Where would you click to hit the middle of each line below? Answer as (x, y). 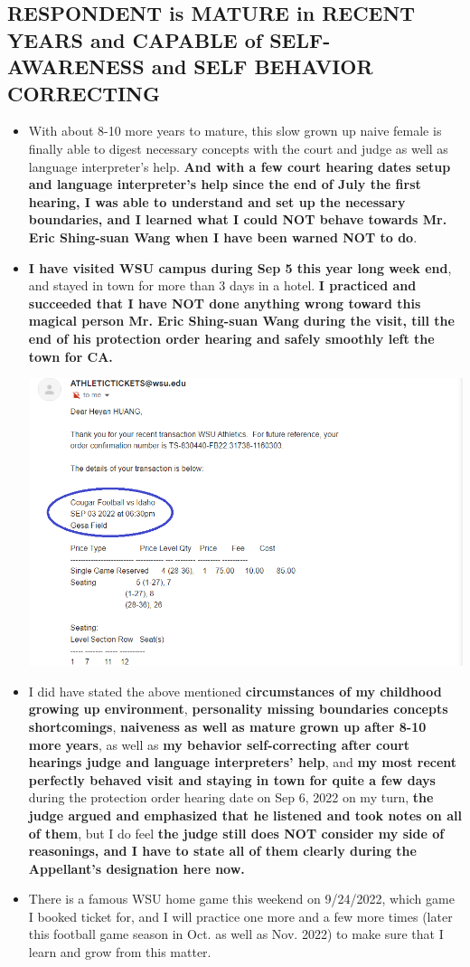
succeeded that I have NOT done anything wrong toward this (225, 303)
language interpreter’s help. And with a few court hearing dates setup (240, 166)
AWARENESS (76, 66)
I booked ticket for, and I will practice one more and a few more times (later (240, 916)
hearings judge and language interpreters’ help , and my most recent (243, 762)
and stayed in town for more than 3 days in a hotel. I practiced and (222, 285)
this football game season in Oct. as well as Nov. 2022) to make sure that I (236, 934)
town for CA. (70, 356)
